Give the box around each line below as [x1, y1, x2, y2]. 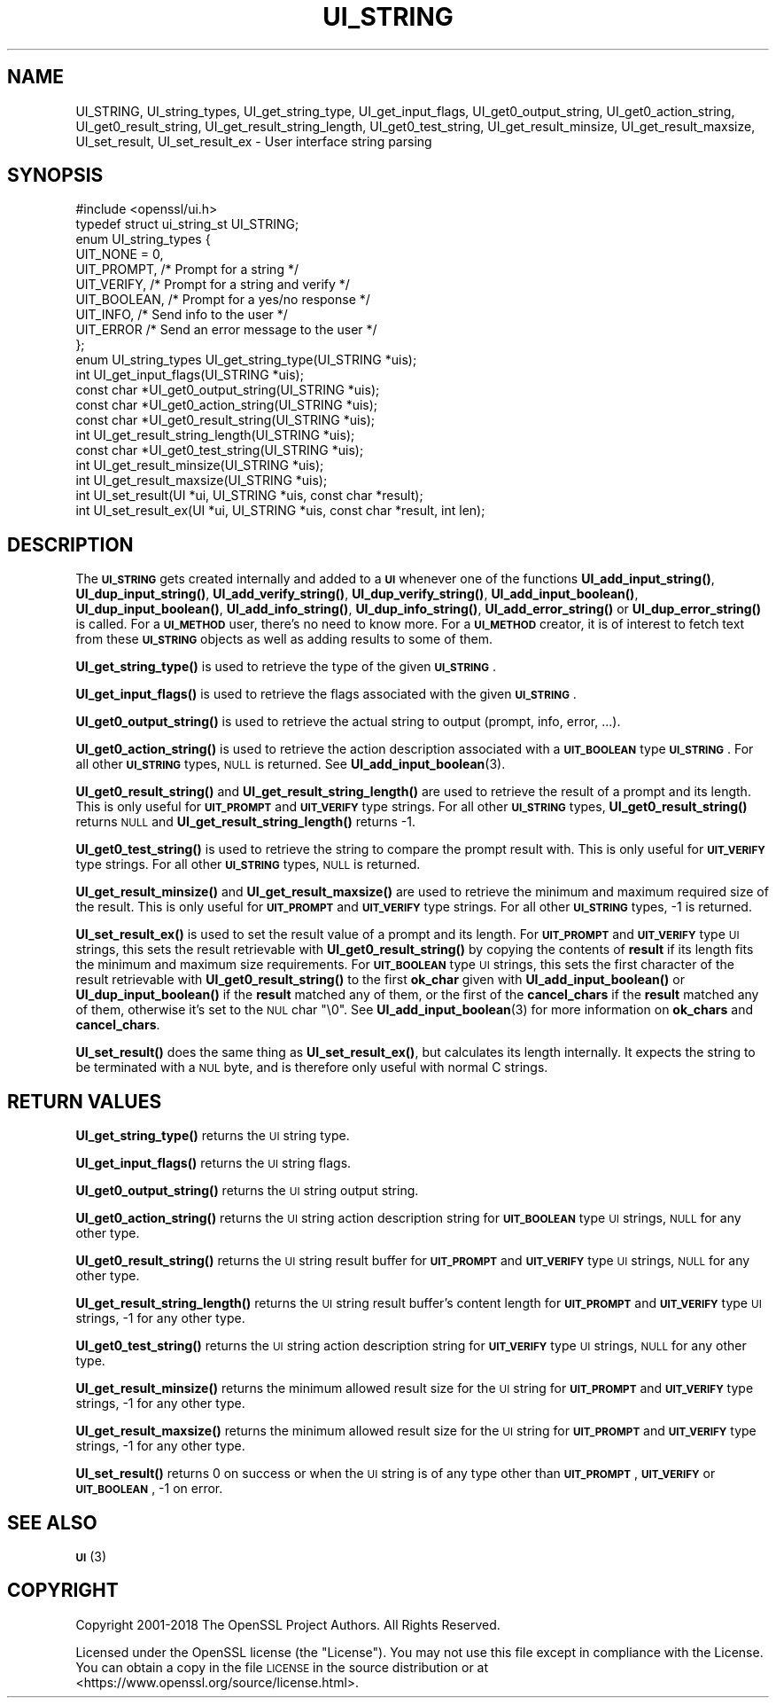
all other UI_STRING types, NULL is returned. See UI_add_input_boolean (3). [75, 756, 506, 772]
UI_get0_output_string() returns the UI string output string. [75, 1183, 419, 1199]
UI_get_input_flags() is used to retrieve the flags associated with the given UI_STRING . [75, 686, 577, 702]
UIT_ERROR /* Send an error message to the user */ [75, 322, 377, 338]
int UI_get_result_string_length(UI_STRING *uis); [75, 427, 355, 443]
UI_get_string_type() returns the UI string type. [75, 1128, 350, 1144]
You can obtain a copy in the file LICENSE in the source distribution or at [75, 1659, 489, 1675]
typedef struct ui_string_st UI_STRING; [75, 216, 299, 232]
